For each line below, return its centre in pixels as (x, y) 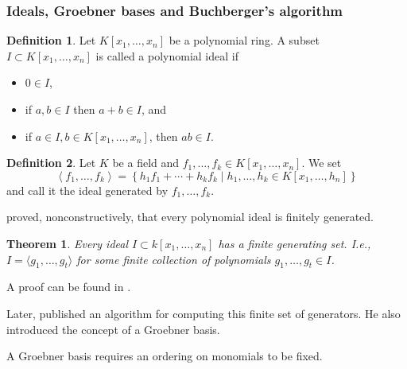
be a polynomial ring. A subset (244, 40)
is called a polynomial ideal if (167, 55)
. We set (322, 163)
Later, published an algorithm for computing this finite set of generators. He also (203, 313)
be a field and (146, 163)
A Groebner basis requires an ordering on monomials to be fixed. (165, 356)
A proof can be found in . (69, 287)
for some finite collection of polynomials (174, 259)
